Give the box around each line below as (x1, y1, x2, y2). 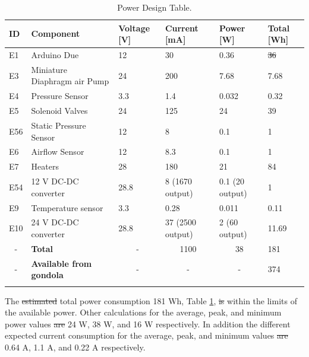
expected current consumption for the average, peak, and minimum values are (5, 329, 288, 342)
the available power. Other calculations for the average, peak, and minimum (5, 306, 282, 318)
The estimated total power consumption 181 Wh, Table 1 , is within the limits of (5, 294, 297, 307)
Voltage (118, 21, 150, 34)
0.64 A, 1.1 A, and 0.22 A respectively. (5, 341, 146, 353)
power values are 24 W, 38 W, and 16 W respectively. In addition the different (5, 317, 291, 330)
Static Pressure (31, 119, 86, 131)
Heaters (31, 160, 59, 173)
